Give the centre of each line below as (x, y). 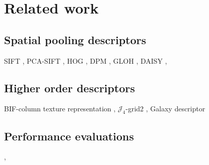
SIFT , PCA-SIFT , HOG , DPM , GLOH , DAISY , (86, 60)
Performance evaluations (69, 136)
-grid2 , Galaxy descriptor (166, 109)
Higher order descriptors (70, 88)
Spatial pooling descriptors (75, 39)
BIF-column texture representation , (60, 109)
